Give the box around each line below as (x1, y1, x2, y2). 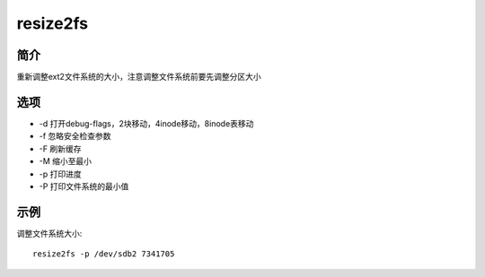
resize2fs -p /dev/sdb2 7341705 (32, 249, 175, 259)
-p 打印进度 (39, 169, 82, 179)
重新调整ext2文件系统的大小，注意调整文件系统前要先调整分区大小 (16, 72, 261, 82)
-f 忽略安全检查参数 (39, 131, 111, 142)
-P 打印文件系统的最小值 (39, 180, 129, 192)
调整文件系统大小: (16, 228, 83, 238)
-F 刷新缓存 (39, 143, 82, 154)
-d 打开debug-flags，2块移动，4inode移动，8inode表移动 (39, 117, 254, 129)
